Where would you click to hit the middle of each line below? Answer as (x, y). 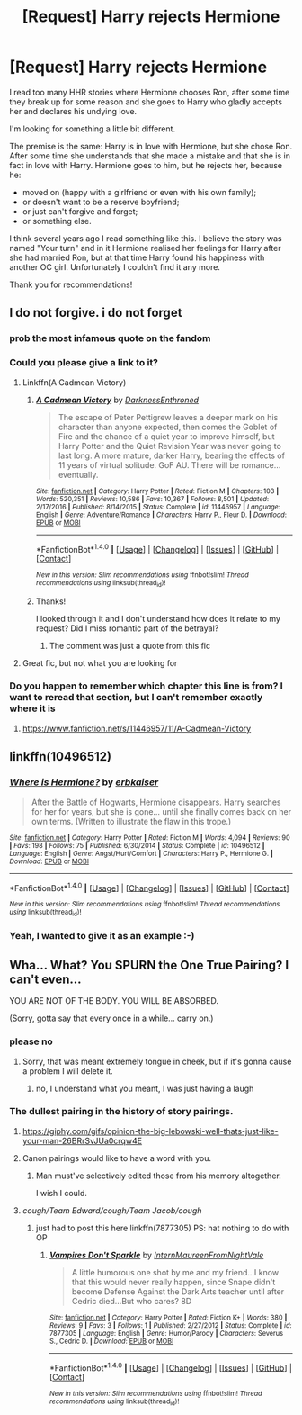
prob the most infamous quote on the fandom (110, 338)
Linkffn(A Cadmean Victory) (74, 382)
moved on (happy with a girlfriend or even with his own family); (139, 192)
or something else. (57, 221)
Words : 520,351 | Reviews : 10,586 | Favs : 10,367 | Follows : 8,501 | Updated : (152, 499)
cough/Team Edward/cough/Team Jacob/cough (112, 1210)
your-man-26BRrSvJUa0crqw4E (82, 1140)
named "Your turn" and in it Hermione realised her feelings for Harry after (145, 248)
